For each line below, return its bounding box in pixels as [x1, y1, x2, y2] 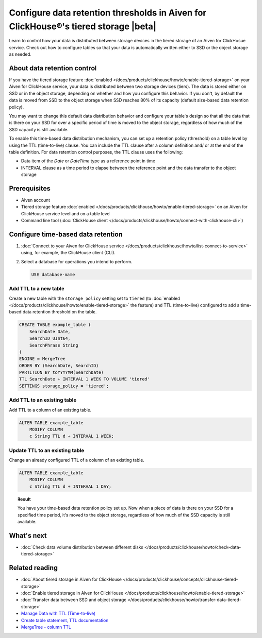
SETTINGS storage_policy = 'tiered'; [19, 383, 109, 389]
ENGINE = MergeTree [19, 356, 65, 362]
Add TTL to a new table [9, 285, 65, 292]
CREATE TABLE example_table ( [19, 322, 91, 328]
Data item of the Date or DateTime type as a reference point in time [21, 158, 155, 164]
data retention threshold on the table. [22, 309, 97, 315]
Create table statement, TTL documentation [21, 617, 109, 623]
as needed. [9, 52, 32, 57]
